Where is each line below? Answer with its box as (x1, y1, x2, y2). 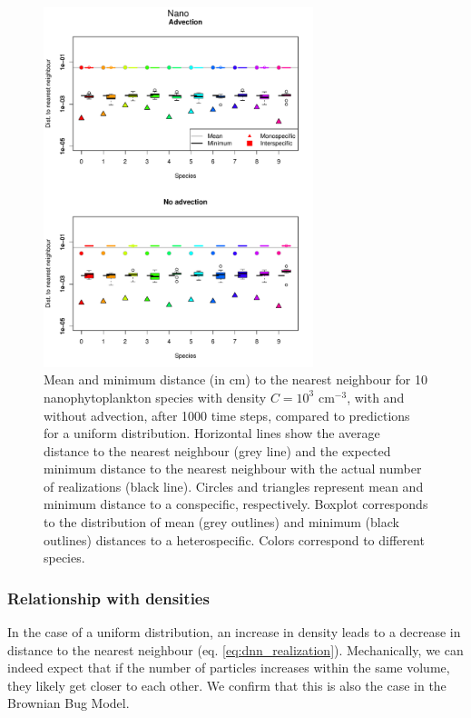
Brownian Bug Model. (7, 693, 130, 713)
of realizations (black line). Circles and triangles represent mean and (44, 476, 424, 495)
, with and (347, 387, 405, 406)
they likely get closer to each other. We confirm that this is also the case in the (7, 675, 446, 694)
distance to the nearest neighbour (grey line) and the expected (44, 441, 391, 460)
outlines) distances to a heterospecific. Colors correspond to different (44, 530, 425, 549)
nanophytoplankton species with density (44, 387, 267, 406)
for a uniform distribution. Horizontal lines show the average (44, 424, 380, 443)
